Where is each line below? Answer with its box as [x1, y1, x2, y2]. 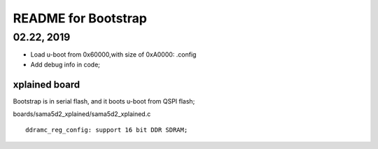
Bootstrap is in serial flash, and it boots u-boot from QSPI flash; [13, 97, 195, 105]
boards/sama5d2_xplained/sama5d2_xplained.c [13, 110, 151, 118]
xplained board [13, 78, 80, 90]
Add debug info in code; [30, 60, 101, 69]
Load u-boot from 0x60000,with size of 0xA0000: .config [30, 50, 197, 59]
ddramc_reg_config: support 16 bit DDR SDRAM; [25, 126, 188, 134]
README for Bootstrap [13, 10, 147, 26]
